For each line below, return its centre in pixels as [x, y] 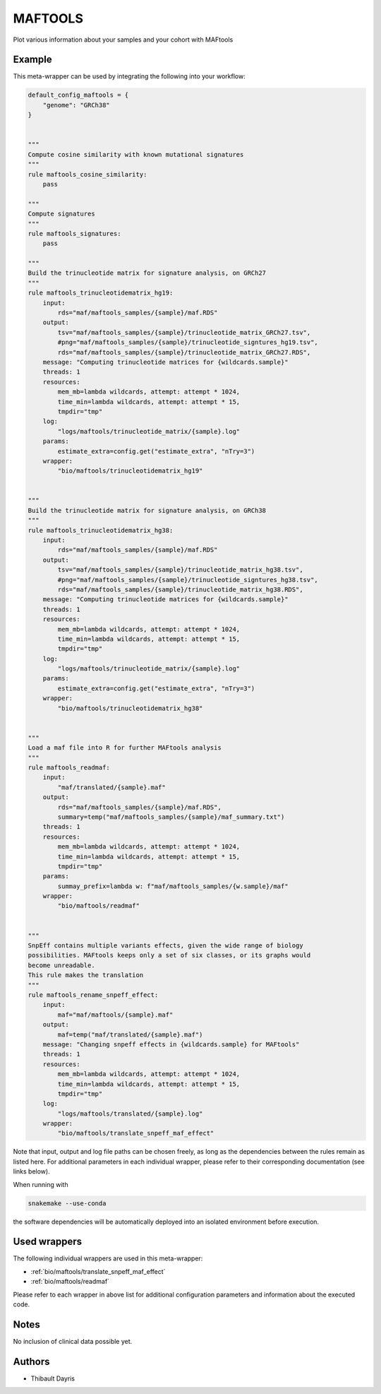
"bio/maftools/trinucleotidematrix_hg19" [130, 471]
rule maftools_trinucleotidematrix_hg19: [101, 293]
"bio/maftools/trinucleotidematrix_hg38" [130, 708]
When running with [41, 1184]
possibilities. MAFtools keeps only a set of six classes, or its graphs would [169, 955]
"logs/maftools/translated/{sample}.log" [130, 1114]
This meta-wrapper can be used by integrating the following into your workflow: [129, 76]
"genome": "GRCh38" [77, 105]
